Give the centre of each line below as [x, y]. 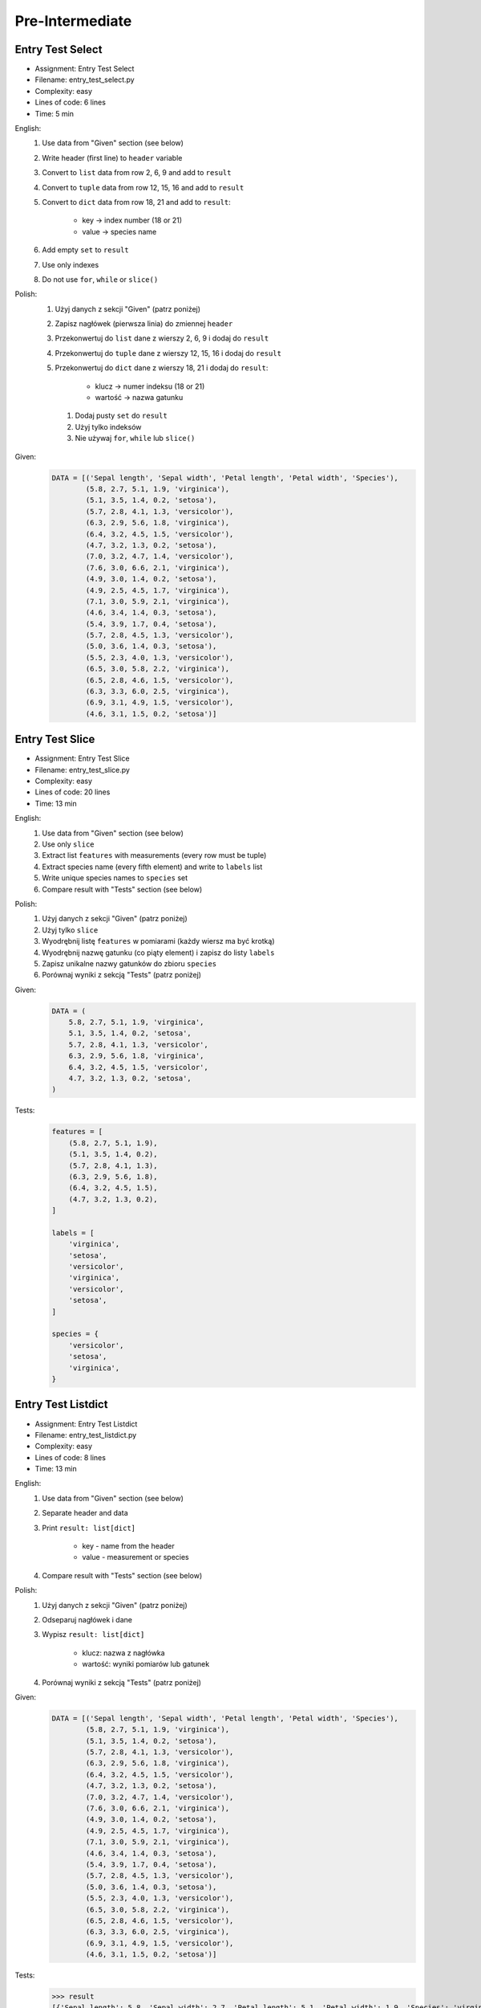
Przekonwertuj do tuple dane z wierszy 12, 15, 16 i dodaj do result [168, 353]
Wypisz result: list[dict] [93, 1635]
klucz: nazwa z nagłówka [123, 1653]
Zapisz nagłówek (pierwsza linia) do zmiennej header [144, 324]
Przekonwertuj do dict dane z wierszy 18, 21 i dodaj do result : [162, 368]
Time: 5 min [54, 113]
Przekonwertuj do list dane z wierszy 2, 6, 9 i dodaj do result [162, 338]
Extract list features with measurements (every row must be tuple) [154, 855]
